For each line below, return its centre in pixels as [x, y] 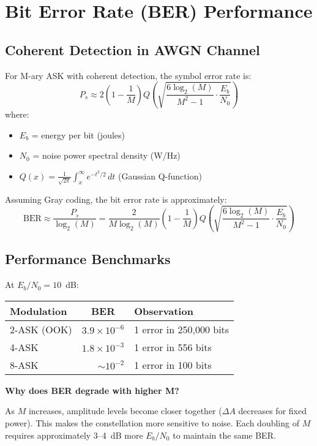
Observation [164, 311]
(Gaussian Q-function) [160, 176]
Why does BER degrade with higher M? [92, 390]
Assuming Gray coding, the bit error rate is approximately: [116, 199]
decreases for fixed [272, 411]
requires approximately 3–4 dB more [74, 435]
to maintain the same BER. [224, 435]
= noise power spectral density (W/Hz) [106, 155]
